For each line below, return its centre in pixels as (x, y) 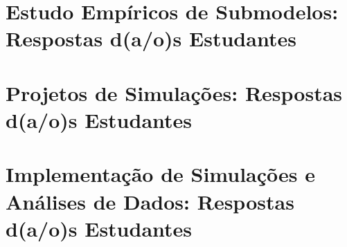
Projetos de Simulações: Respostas (174, 92)
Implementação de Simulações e (160, 174)
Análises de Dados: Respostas (150, 201)
